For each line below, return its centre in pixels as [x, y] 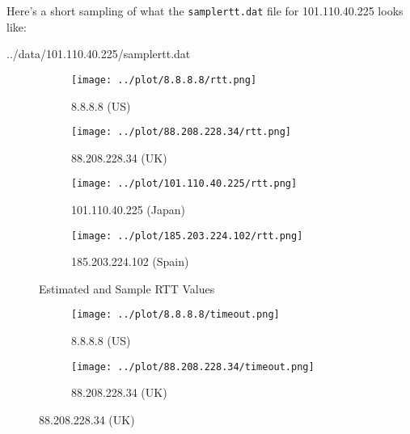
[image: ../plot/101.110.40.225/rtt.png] [184, 184]
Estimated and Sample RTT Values [127, 288]
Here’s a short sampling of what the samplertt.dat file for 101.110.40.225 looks [205, 11]
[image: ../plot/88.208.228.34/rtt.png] [182, 132]
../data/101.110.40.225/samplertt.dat [99, 54]
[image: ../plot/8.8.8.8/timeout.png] [175, 315]
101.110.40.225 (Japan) [128, 209]
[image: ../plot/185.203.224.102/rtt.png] [187, 236]
